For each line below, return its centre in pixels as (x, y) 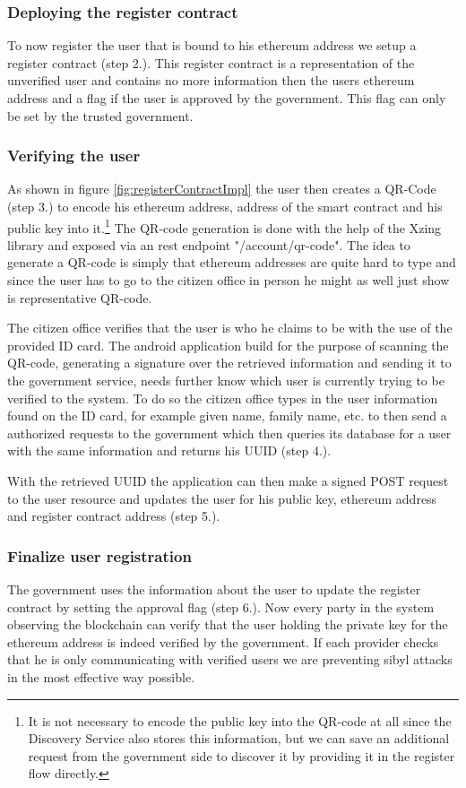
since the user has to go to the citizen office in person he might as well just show (229, 280)
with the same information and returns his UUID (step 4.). (169, 450)
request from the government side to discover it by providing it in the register (242, 755)
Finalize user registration (99, 555)
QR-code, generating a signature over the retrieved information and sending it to (229, 363)
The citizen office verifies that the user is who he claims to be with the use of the (230, 328)
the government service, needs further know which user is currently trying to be (226, 380)
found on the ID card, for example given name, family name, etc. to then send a (227, 416)
